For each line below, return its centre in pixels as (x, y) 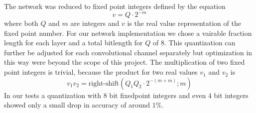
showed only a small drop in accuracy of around (77, 105)
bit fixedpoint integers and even (158, 95)
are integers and (95, 23)
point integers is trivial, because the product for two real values (101, 72)
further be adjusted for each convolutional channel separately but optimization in (128, 52)
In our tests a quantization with (53, 95)
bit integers (231, 95)
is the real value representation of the (184, 23)
